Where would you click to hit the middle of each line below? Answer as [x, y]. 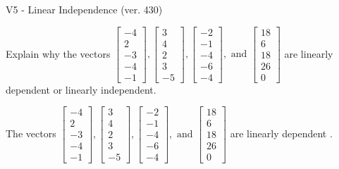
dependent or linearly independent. [81, 89]
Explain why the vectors [58, 53]
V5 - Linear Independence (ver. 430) [84, 9]
